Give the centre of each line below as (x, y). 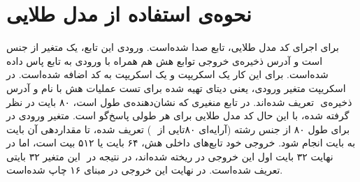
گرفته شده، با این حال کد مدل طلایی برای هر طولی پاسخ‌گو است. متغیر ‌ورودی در (178, 115)
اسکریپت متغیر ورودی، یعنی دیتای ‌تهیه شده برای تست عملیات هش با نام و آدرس (176, 88)
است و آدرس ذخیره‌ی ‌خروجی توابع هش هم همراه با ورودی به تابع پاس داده (165, 60)
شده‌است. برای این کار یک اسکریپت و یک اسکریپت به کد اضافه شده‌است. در (167, 74)
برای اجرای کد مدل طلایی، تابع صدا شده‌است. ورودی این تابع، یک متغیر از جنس (173, 47)
